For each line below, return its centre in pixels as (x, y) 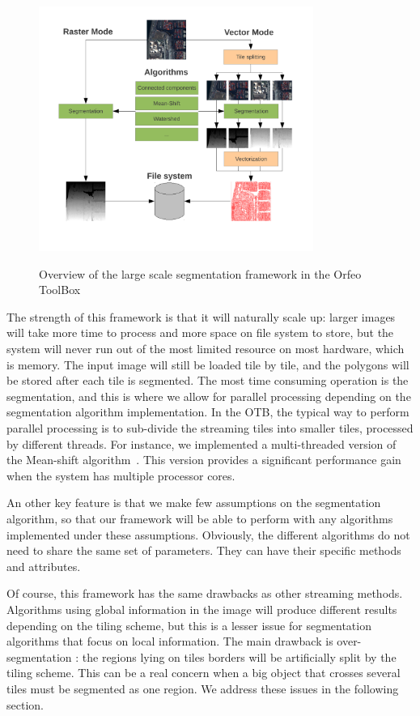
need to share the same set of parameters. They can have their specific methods (204, 550)
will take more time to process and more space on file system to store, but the (200, 332)
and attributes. (44, 566)
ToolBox (60, 290)
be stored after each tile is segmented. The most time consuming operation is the (208, 380)
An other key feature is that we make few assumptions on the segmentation (194, 503)
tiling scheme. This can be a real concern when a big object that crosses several (204, 673)
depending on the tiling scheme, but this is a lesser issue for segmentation (189, 625)
